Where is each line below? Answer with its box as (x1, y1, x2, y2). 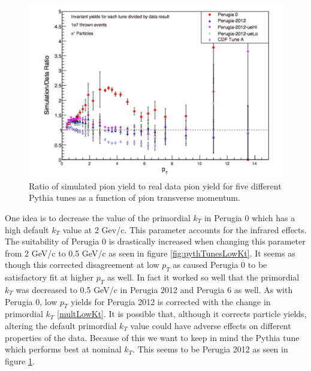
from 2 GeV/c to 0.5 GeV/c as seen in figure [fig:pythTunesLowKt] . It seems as (5, 246, 295, 259)
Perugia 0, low (5, 295, 58, 307)
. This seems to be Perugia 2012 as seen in (132, 343, 288, 355)
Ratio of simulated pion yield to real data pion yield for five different (29, 179, 282, 192)
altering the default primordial (5, 319, 117, 331)
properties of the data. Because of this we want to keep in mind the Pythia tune (5, 331, 300, 343)
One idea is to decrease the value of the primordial (5, 211, 191, 224)
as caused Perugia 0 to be (173, 258, 267, 271)
